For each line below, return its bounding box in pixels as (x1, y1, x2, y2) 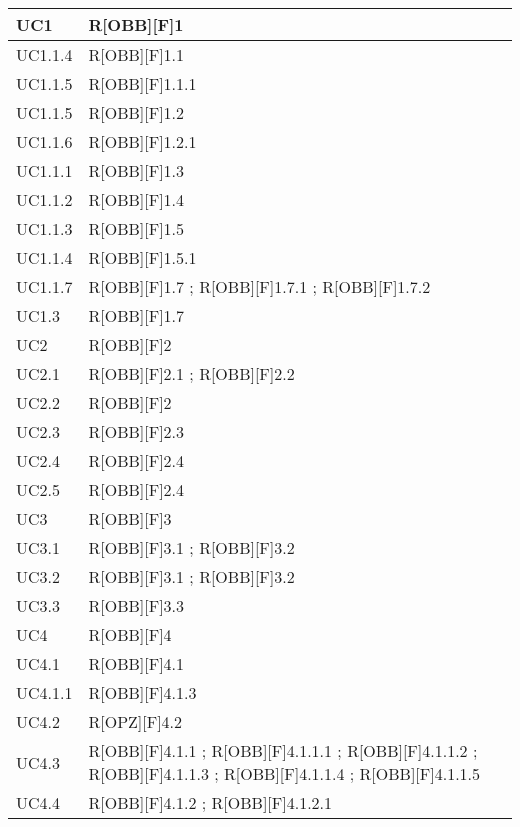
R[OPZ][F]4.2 (88, 710, 183, 733)
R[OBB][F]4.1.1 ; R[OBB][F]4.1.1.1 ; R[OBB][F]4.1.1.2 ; (88, 739, 478, 762)
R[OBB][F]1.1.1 (88, 72, 197, 95)
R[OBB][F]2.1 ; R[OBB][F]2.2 (88, 362, 295, 385)
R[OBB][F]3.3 (88, 594, 185, 617)
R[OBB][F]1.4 (88, 188, 185, 211)
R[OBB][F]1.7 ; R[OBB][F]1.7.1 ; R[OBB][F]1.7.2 (88, 275, 431, 298)
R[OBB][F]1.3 (88, 159, 185, 182)
